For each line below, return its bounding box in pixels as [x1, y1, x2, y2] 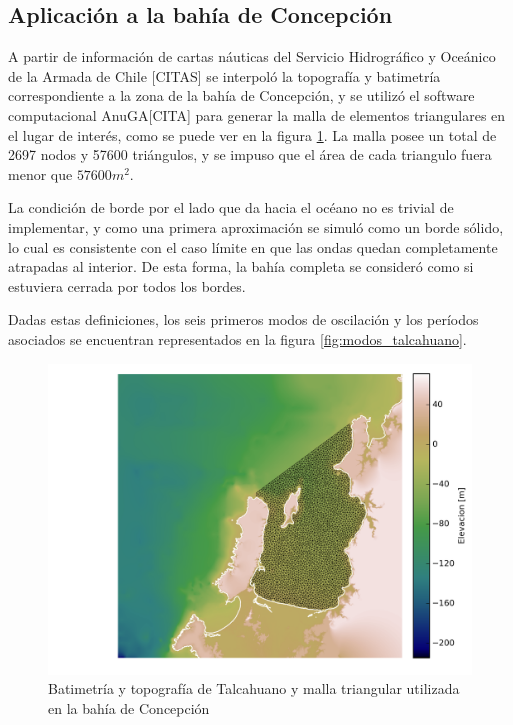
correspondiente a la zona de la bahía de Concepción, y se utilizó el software [8, 85, 475, 106]
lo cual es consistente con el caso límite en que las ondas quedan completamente [8, 236, 498, 257]
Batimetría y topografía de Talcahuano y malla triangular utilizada [48, 678, 460, 699]
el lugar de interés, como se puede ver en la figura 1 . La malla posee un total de [8, 124, 497, 145]
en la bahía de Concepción [48, 698, 210, 719]
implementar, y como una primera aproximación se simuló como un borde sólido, [8, 216, 504, 237]
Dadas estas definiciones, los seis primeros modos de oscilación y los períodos [8, 309, 479, 330]
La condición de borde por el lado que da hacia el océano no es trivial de [8, 197, 454, 218]
